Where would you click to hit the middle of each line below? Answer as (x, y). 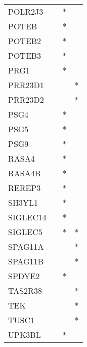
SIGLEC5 (25, 232)
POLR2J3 (26, 11)
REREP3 (25, 188)
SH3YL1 (23, 202)
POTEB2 (25, 41)
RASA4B (25, 173)
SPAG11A (26, 246)
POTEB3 (25, 55)
